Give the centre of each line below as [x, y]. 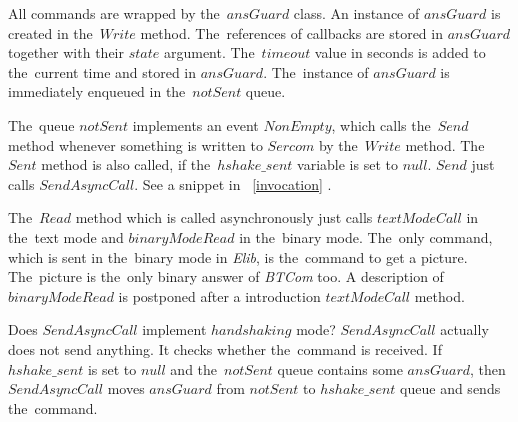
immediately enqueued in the [97, 91]
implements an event [195, 124]
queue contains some [340, 368]
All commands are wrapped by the [114, 13]
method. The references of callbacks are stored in [291, 32]
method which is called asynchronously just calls [224, 217]
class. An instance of [356, 13]
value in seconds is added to [400, 52]
